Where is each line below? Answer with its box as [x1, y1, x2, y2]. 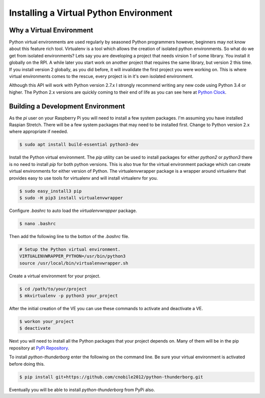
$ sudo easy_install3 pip [19, 188, 82, 194]
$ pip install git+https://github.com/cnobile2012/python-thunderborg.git [19, 374, 204, 380]
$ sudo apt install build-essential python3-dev [19, 142, 139, 147]
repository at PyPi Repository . [9, 345, 69, 351]
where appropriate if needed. [9, 129, 68, 134]
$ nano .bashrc [19, 221, 56, 226]
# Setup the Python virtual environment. [19, 246, 121, 252]
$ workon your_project [19, 319, 74, 324]
